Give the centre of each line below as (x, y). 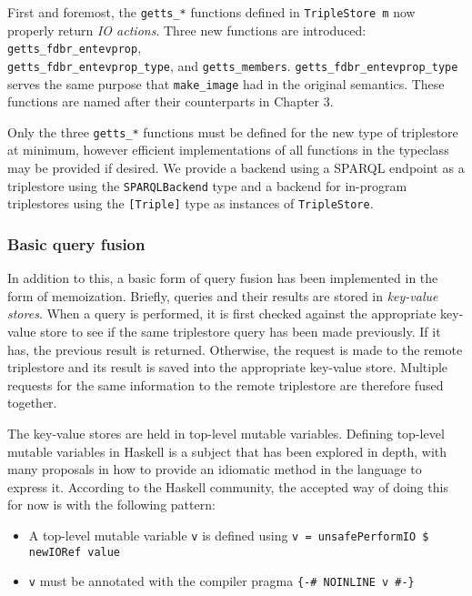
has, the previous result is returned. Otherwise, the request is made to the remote (235, 349)
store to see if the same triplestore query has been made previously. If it (241, 331)
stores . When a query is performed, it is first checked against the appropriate (222, 313)
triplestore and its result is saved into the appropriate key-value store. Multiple (228, 367)
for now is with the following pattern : (111, 505)
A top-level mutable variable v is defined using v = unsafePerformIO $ (229, 535)
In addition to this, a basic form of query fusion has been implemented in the (223, 278)
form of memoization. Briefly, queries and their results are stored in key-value (223, 295)
